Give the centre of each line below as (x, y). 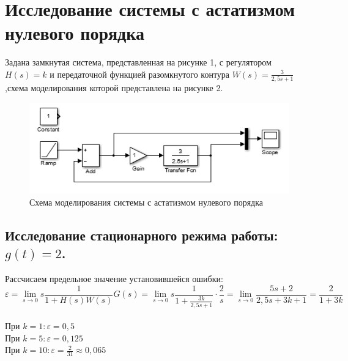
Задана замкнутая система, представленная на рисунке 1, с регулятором (138, 62)
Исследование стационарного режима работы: (142, 235)
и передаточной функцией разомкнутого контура (140, 74)
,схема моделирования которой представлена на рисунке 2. (114, 88)
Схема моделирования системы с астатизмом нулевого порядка (146, 202)
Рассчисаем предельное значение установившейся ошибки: (114, 279)
